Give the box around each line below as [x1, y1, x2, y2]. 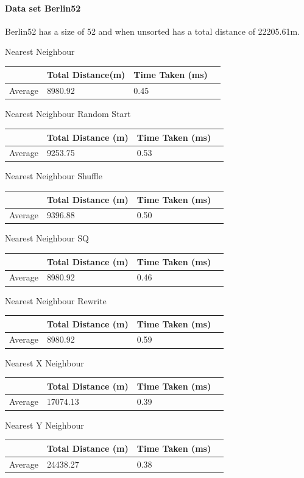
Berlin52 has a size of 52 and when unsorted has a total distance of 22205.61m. [5, 24, 300, 37]
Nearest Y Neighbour [5, 418, 84, 431]
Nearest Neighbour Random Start [5, 107, 131, 120]
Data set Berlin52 [5, 1, 81, 14]
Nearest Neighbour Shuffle [5, 169, 102, 182]
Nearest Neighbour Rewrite [5, 294, 107, 307]
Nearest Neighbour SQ [5, 232, 89, 244]
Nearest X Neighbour [5, 356, 84, 369]
